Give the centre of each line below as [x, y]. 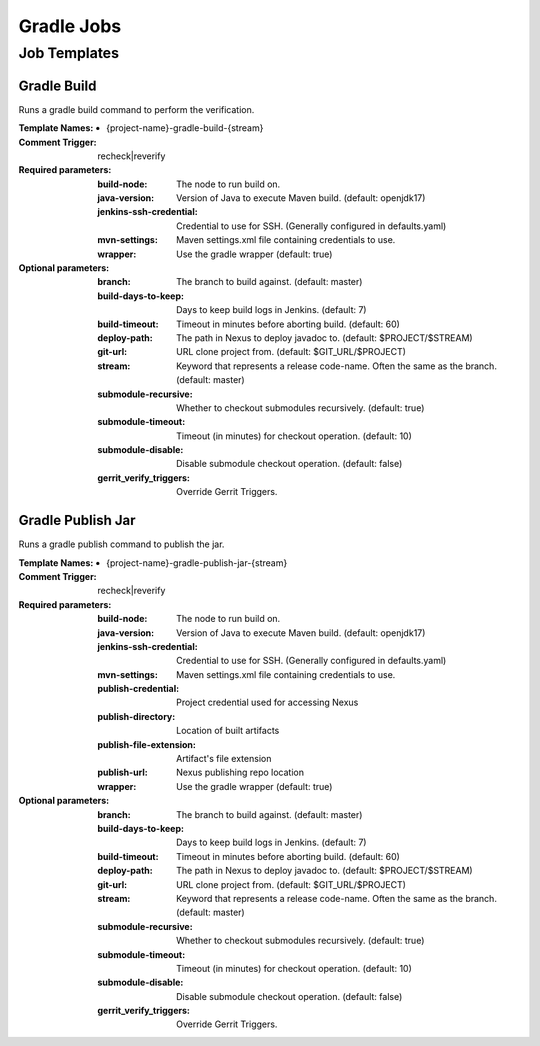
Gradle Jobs [70, 26]
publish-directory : [136, 716]
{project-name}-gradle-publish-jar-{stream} [197, 562]
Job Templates [69, 53]
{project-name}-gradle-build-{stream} [185, 128]
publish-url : [123, 772]
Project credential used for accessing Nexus [267, 702]
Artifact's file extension [224, 759]
